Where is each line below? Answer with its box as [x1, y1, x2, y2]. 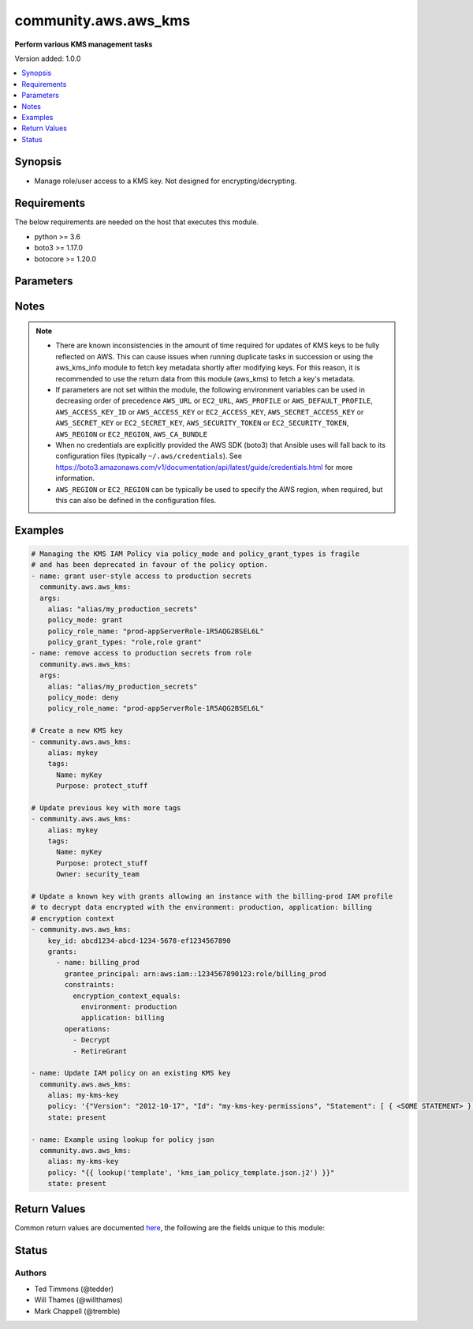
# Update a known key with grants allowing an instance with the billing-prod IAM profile [31, 892, 393, 901]
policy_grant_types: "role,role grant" [47, 638, 203, 647]
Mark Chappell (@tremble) [34, 1306, 121, 1316]
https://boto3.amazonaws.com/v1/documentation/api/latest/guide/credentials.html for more [55, 462, 353, 471]
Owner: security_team [56, 869, 140, 879]
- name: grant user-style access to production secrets [31, 571, 252, 580]
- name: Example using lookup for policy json [31, 1135, 214, 1144]
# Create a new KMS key [31, 726, 124, 735]
